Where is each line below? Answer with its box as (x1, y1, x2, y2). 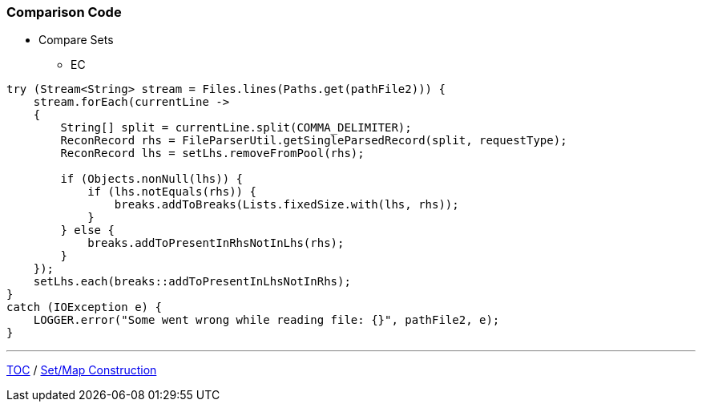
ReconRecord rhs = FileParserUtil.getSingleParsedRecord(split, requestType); (60, 134, 567, 147)
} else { (60, 224, 115, 237)
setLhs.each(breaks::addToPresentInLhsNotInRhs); (33, 275, 351, 289)
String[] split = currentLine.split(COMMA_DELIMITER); (60, 121, 412, 135)
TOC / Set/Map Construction (6, 363, 157, 378)
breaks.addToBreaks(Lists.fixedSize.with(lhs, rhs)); (114, 198, 459, 212)
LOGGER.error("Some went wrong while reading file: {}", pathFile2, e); (33, 313, 500, 327)
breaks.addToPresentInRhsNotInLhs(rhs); (87, 236, 345, 250)
